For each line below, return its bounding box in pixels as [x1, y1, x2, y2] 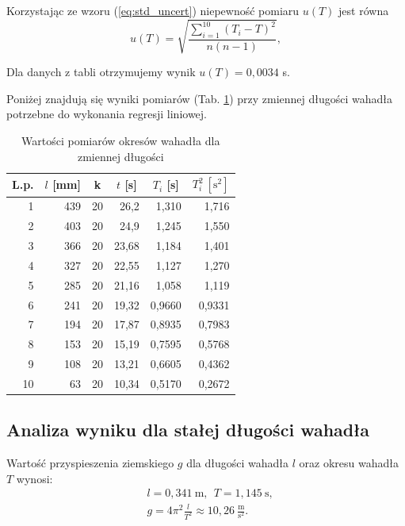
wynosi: [16, 470, 53, 486]
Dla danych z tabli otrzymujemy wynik [6, 63, 196, 80]
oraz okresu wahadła [299, 455, 399, 471]
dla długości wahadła [186, 455, 289, 471]
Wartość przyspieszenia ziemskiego [6, 455, 174, 471]
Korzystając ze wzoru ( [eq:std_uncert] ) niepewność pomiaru [6, 2, 300, 18]
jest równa [338, 2, 389, 18]
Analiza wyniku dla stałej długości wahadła [6, 417, 370, 442]
